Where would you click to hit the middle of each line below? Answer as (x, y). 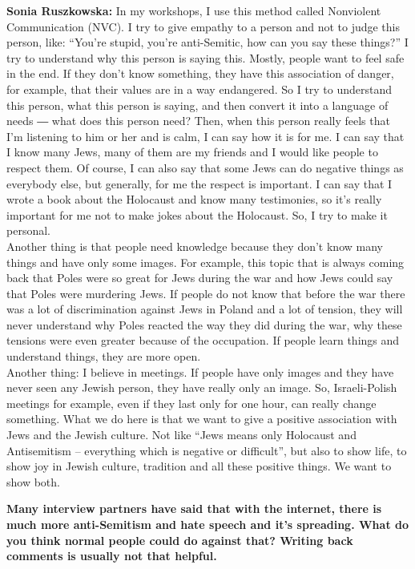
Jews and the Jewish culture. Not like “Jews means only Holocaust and (181, 435)
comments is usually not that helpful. (112, 556)
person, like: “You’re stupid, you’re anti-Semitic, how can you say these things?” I (207, 42)
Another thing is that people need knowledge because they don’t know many (195, 246)
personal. (28, 230)
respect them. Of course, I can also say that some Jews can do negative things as (205, 167)
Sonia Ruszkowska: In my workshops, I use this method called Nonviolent (194, 10)
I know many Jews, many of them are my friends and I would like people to (192, 152)
